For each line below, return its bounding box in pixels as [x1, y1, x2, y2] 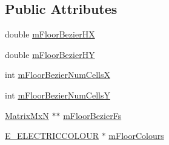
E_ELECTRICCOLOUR [5, 129, 99, 142]
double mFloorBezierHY [5, 48, 95, 60]
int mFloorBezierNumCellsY [5, 88, 110, 101]
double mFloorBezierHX [5, 28, 95, 40]
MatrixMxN [5, 109, 49, 121]
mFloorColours [108, 129, 164, 142]
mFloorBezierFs [63, 109, 122, 121]
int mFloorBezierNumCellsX [5, 68, 110, 81]
